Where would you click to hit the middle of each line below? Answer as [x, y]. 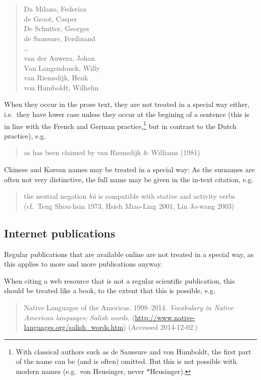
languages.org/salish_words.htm [74, 327]
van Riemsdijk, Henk [56, 78]
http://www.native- [165, 317]
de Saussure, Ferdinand [59, 38]
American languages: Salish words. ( [79, 317]
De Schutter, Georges [56, 28]
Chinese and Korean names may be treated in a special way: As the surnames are [129, 169]
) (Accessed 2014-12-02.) [161, 327]
